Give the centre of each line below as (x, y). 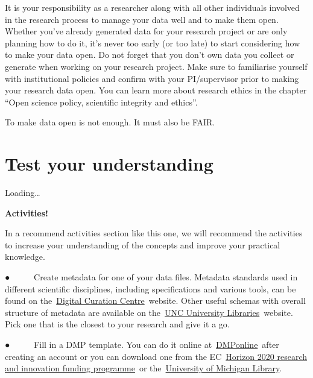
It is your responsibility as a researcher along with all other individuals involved (152, 7)
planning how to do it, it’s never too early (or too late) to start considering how (153, 43)
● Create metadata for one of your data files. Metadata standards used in (151, 277)
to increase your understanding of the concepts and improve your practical (143, 244)
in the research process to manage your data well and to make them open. (142, 19)
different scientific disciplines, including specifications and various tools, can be (150, 288)
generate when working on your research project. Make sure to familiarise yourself (156, 66)
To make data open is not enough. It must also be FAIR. (110, 122)
